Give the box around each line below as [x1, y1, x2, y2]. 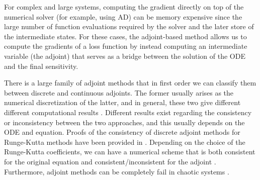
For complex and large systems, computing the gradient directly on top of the [4, 2, 244, 12]
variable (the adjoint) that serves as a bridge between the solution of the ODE [4, 50, 245, 61]
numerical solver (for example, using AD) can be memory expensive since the [4, 11, 242, 22]
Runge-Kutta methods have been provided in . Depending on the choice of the [4, 136, 245, 147]
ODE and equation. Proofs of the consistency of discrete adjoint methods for [4, 127, 240, 137]
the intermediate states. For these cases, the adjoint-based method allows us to [4, 31, 247, 41]
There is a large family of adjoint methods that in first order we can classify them [4, 77, 256, 88]
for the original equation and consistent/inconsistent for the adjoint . [4, 156, 216, 166]
